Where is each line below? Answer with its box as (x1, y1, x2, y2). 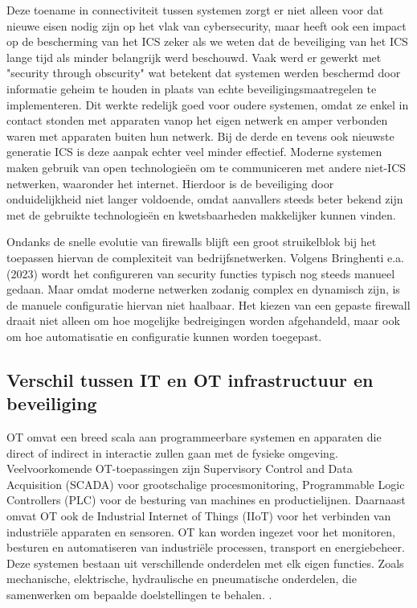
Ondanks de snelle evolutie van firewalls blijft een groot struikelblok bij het (6, 233, 377, 250)
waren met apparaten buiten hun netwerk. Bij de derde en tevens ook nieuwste (6, 127, 395, 144)
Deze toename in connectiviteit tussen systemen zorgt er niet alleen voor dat (6, 2, 384, 18)
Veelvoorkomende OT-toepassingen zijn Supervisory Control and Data (6, 460, 353, 477)
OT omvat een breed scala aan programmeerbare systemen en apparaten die (6, 429, 382, 446)
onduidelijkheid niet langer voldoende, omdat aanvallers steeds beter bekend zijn (6, 191, 403, 207)
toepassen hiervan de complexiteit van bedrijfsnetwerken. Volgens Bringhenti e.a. (6, 249, 404, 265)
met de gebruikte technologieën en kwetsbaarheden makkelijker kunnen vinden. (6, 206, 396, 223)
